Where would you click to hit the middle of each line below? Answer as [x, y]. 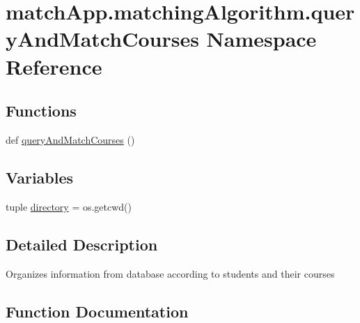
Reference [54, 66]
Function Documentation [97, 311]
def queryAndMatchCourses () [70, 139]
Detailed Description [82, 244]
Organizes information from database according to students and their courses [170, 273]
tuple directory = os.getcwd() [69, 206]
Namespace [261, 39]
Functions [41, 111]
